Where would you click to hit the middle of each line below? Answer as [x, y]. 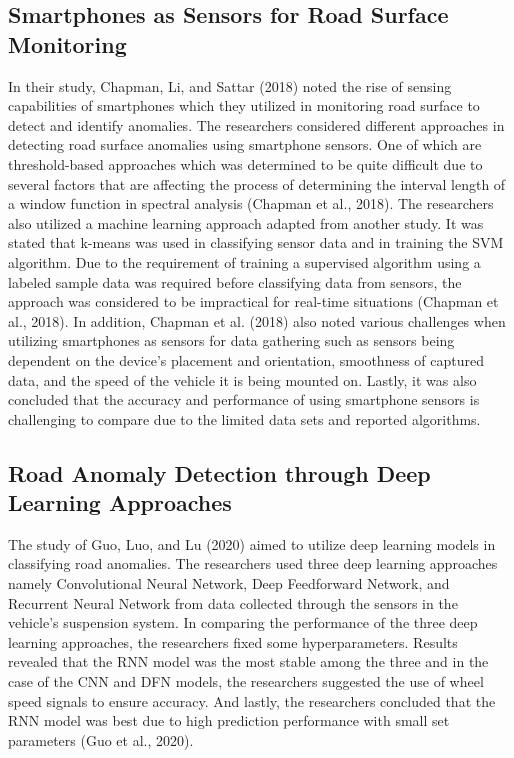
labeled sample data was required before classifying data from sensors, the [235, 281]
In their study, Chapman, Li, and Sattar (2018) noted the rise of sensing [230, 85]
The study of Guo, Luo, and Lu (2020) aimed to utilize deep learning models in [252, 543]
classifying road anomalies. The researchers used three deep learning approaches [253, 563]
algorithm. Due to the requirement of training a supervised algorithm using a [244, 261]
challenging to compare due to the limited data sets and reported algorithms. [244, 418]
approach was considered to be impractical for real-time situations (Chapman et [253, 301]
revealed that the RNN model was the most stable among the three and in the [248, 661]
